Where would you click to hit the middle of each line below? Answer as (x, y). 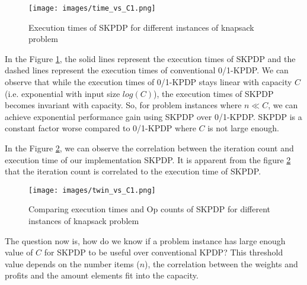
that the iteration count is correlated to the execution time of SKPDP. (133, 171)
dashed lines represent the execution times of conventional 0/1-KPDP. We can (147, 70)
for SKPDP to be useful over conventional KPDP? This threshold (164, 252)
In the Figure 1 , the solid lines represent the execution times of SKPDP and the (150, 58)
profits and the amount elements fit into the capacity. (102, 275)
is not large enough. (243, 128)
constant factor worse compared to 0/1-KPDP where (100, 128)
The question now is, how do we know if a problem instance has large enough (145, 240)
